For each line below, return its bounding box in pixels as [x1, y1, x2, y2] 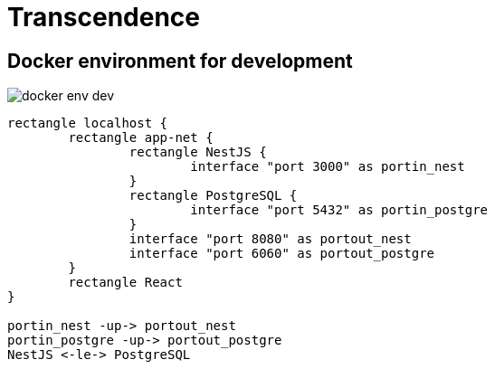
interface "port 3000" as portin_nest [190, 159, 465, 175]
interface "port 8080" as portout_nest [129, 232, 412, 247]
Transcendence [7, 2, 200, 33]
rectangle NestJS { [129, 145, 267, 160]
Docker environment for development [7, 49, 353, 72]
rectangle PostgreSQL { [129, 188, 298, 203]
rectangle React [68, 275, 183, 290]
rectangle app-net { [68, 130, 214, 146]
